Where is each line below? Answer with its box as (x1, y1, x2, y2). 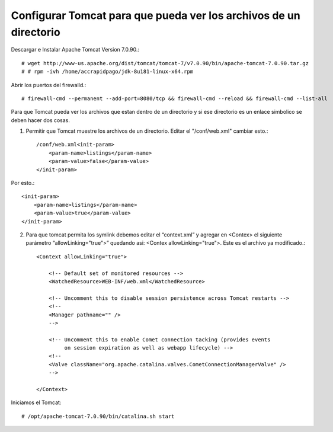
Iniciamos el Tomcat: (11, 399, 62, 406)
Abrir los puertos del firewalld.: (11, 81, 87, 88)
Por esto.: (11, 180, 35, 187)
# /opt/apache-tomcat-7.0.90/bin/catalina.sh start (21, 412, 175, 420)
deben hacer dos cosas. (11, 116, 71, 124)
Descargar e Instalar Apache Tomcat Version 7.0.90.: (11, 46, 139, 53)
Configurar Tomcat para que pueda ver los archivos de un (11, 9, 300, 22)
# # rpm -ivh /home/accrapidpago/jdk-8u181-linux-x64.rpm (21, 68, 194, 75)
